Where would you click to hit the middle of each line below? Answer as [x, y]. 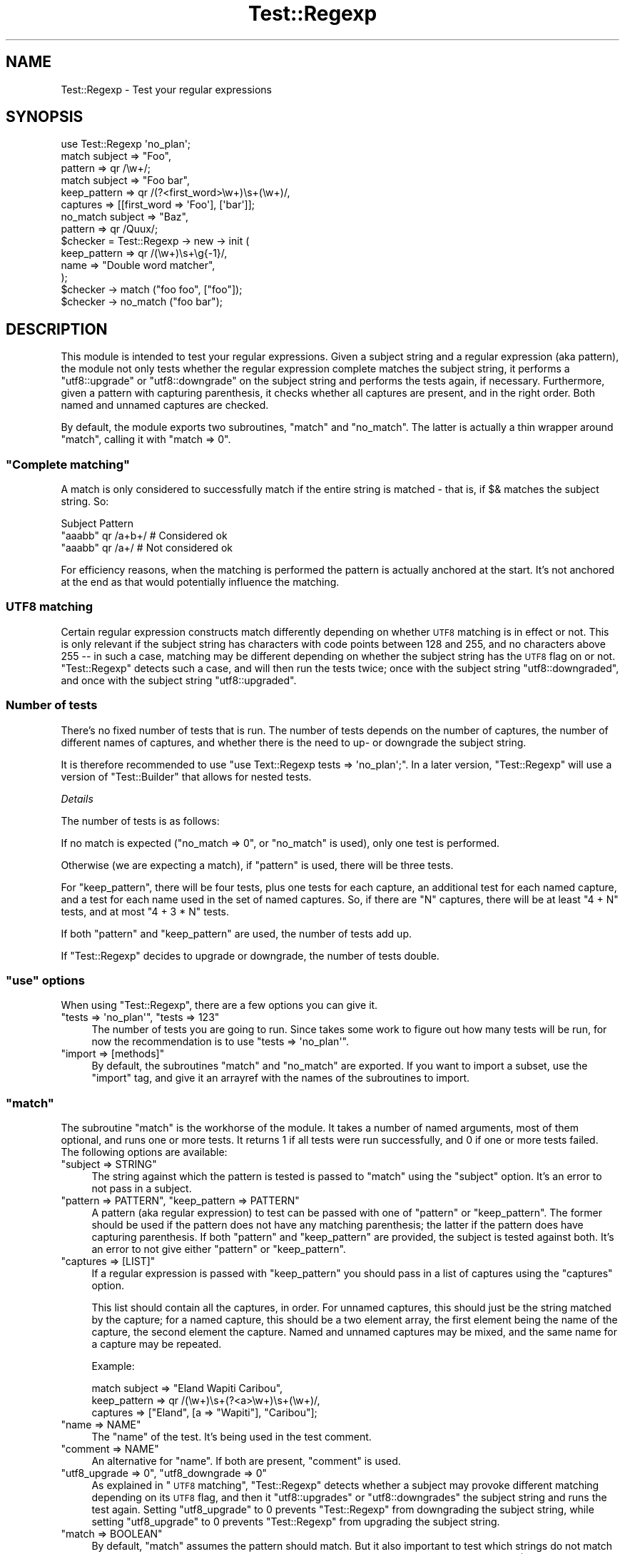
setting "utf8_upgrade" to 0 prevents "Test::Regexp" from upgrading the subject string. [296, 1522]
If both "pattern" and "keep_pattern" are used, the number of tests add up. [236, 933]
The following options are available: [144, 1152]
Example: [113, 1366]
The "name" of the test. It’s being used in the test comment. [232, 1437]
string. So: [85, 502]
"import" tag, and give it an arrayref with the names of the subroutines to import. [281, 1078]
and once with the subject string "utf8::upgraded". [179, 680]
